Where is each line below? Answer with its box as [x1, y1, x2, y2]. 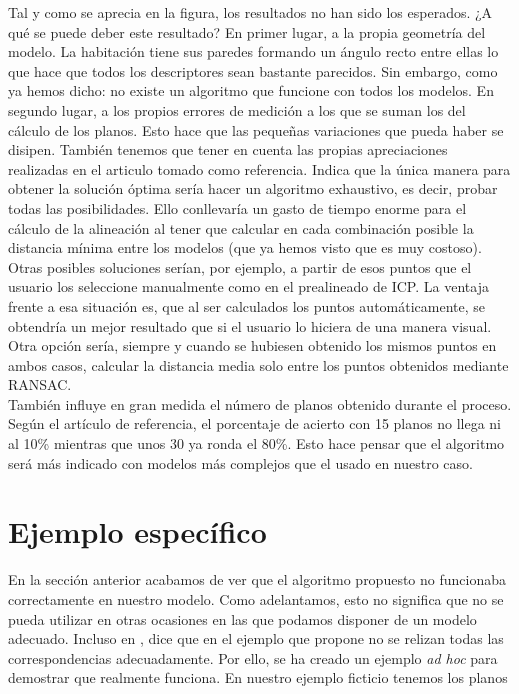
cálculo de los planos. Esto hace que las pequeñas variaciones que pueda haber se [8, 119, 504, 140]
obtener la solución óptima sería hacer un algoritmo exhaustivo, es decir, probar [8, 178, 498, 199]
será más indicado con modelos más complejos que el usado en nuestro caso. [8, 452, 473, 473]
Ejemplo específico [8, 511, 267, 552]
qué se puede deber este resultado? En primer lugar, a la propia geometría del [8, 21, 486, 42]
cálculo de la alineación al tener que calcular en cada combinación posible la [8, 217, 474, 238]
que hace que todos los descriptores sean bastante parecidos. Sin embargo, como [8, 60, 498, 81]
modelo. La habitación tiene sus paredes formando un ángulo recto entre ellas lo [8, 41, 499, 62]
